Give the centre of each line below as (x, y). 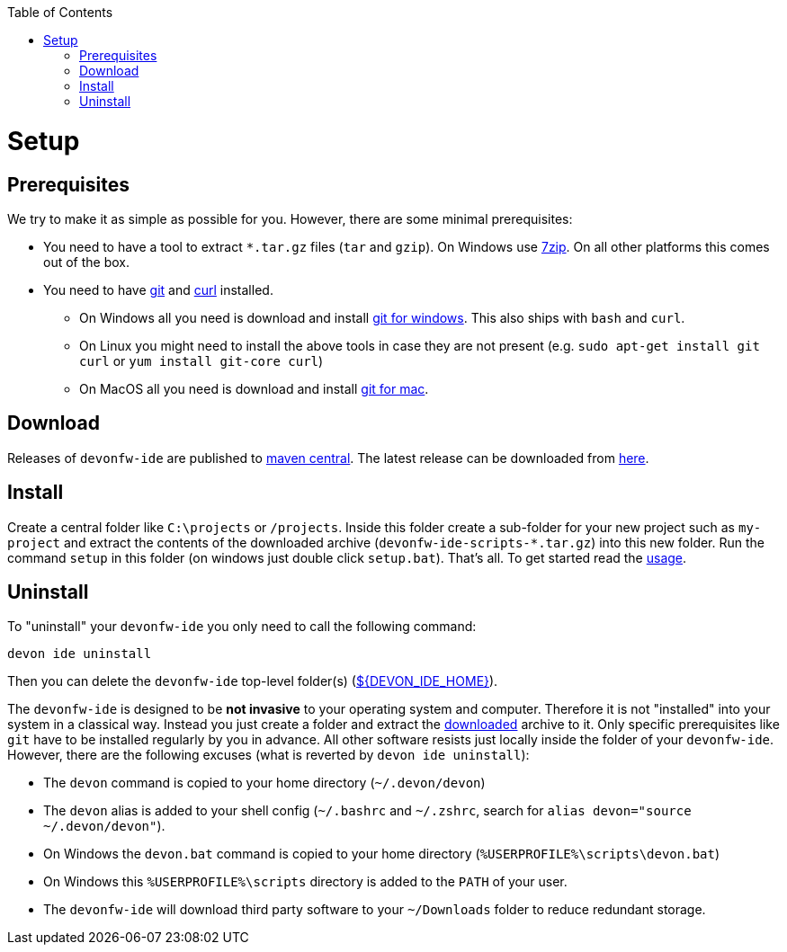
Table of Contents (60, 12)
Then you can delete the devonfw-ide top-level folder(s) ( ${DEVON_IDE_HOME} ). (253, 681)
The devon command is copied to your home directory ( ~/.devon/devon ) (264, 783)
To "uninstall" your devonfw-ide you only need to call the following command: (242, 627)
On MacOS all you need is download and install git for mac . (254, 388)
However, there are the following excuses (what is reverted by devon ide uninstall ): (268, 755)
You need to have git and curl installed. (158, 289)
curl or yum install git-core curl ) (201, 360)
